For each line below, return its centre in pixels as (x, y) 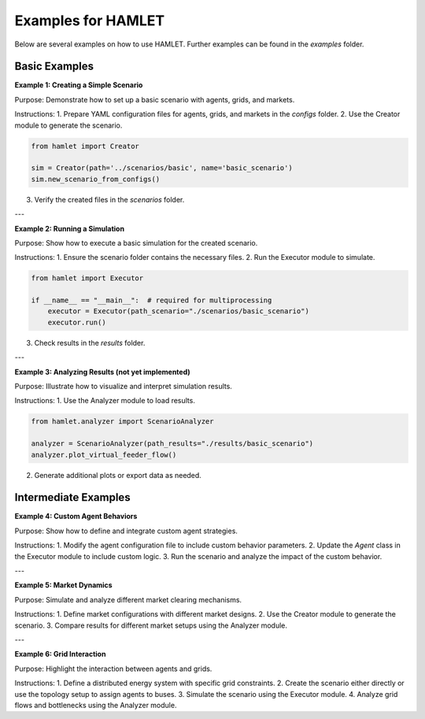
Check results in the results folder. (90, 343)
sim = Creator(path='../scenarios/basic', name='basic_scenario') (162, 168)
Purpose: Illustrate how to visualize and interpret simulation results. (123, 387)
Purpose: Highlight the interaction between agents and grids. (113, 669)
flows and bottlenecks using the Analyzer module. (96, 705)
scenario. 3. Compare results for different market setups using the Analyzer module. (151, 625)
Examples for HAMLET (90, 20)
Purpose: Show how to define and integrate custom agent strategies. (126, 531)
